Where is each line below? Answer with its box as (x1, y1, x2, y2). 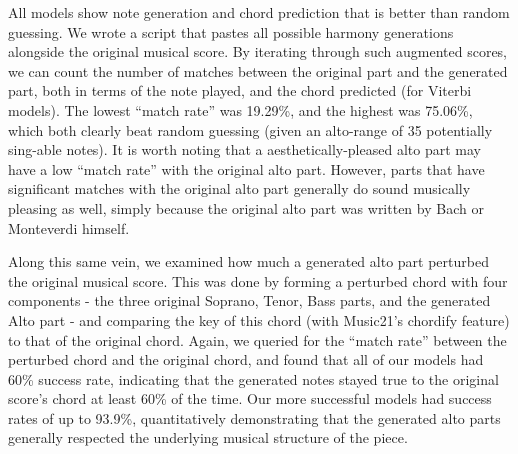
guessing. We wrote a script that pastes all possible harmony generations (8, 21, 454, 42)
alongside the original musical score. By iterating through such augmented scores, (8, 41, 507, 62)
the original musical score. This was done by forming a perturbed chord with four (8, 270, 508, 291)
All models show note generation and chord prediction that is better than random (8, 2, 510, 22)
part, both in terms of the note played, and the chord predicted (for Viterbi (8, 80, 472, 101)
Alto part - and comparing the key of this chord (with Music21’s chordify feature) (8, 309, 510, 330)
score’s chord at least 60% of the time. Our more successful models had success (8, 388, 492, 409)
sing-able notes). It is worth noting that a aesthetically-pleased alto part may (8, 139, 481, 160)
